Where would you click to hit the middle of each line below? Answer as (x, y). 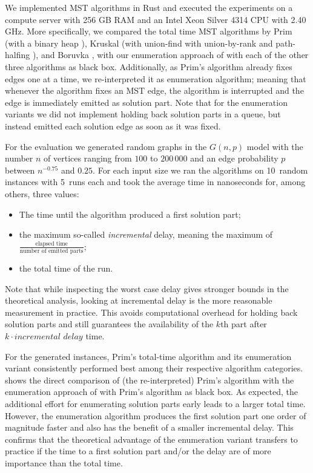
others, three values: (42, 193)
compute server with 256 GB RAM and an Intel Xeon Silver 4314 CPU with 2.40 (156, 19)
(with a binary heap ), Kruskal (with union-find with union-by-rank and (139, 43)
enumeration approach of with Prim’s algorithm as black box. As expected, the (151, 392)
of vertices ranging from (88, 158)
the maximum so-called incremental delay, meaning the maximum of (146, 234)
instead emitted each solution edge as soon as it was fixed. (113, 126)
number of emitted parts (51, 251)
